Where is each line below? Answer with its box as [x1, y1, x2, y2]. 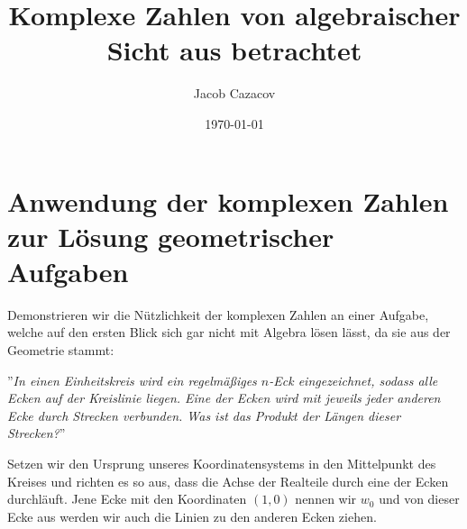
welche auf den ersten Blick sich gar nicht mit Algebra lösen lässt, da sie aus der [7, 323, 451, 342]
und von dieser [379, 489, 460, 508]
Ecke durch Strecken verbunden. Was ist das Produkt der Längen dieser [7, 406, 401, 424]
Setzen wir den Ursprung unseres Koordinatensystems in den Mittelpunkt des [7, 453, 436, 472]
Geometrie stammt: [7, 341, 114, 359]
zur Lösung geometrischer [7, 217, 334, 254]
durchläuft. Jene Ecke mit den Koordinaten [7, 489, 247, 508]
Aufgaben [7, 252, 129, 289]
